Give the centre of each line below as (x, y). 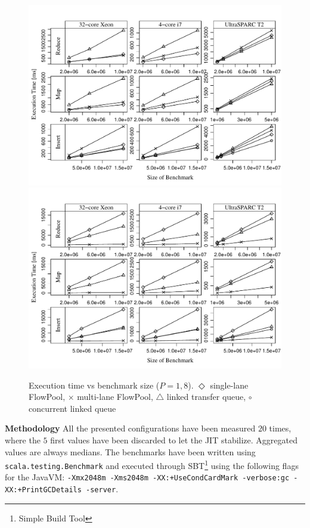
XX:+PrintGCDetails (43, 490)
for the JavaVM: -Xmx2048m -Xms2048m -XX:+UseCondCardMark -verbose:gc (147, 477)
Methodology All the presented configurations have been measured (130, 428)
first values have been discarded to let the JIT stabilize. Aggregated (174, 440)
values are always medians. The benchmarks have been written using (130, 451)
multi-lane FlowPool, (115, 397)
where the (23, 440)
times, (280, 428)
